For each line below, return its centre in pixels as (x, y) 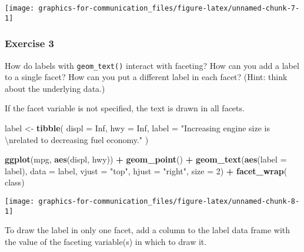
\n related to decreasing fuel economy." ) (77, 139)
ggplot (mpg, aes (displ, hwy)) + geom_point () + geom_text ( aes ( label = (146, 159)
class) (15, 182)
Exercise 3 (29, 43)
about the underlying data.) (55, 88)
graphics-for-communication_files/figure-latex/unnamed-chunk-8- (169, 201)
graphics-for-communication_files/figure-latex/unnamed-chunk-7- (169, 8)
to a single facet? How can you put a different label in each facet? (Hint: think (146, 77)
